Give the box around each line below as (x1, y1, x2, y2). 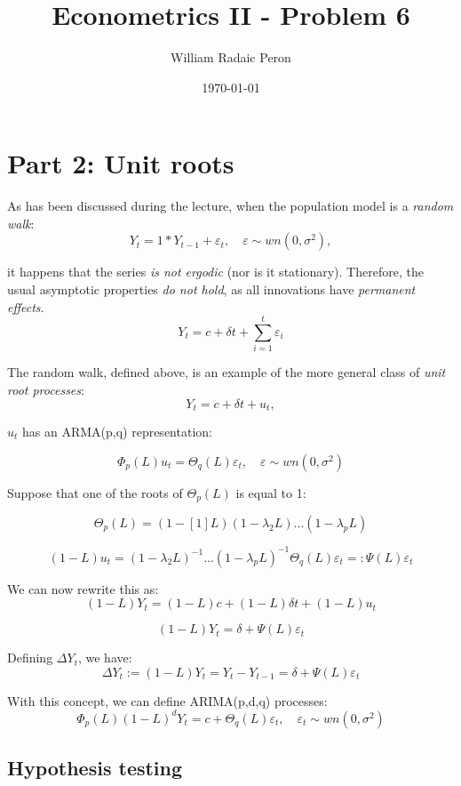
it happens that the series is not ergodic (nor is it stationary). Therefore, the (7, 262, 424, 281)
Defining (7, 648, 53, 667)
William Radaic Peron (171, 48, 291, 67)
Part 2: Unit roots (7, 145, 234, 181)
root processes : (7, 380, 84, 398)
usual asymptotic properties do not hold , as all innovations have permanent (7, 280, 416, 299)
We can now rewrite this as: (7, 579, 159, 598)
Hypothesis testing (7, 754, 183, 782)
